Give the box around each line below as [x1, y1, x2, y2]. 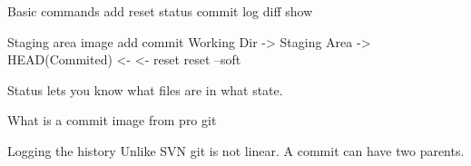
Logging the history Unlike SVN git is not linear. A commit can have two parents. [7, 141, 465, 160]
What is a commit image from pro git [7, 111, 217, 130]
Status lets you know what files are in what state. [7, 80, 283, 99]
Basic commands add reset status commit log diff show [7, 2, 313, 20]
